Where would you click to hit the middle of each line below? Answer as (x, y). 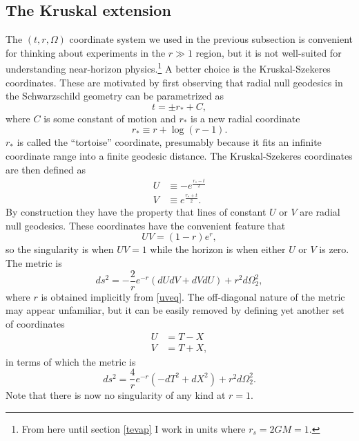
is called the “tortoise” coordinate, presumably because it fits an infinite (169, 142)
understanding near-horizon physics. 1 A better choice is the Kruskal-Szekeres (168, 68)
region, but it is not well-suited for (269, 52)
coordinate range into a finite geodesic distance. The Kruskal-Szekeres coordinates (179, 156)
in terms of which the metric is (71, 361)
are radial (320, 212)
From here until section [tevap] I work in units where (134, 428)
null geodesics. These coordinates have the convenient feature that (146, 225)
